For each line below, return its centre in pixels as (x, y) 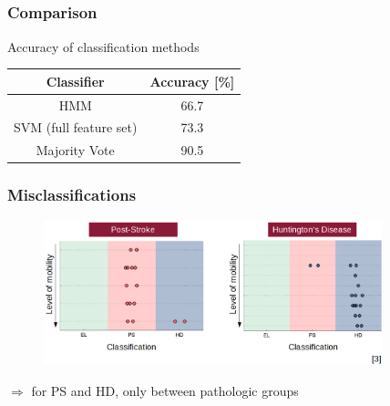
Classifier (75, 81)
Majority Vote (75, 150)
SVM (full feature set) (76, 127)
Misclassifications (72, 195)
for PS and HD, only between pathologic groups (165, 390)
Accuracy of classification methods (103, 46)
